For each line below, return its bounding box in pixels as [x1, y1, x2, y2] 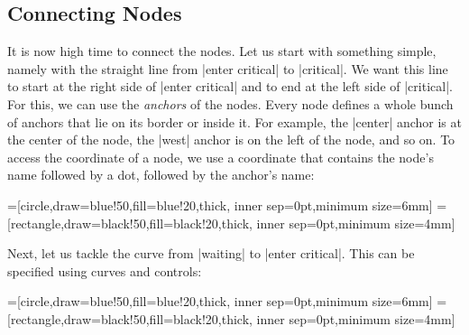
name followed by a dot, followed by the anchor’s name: [7, 165, 315, 184]
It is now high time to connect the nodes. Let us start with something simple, [7, 42, 437, 60]
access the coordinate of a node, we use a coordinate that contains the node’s [7, 147, 434, 166]
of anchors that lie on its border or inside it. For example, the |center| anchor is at [7, 112, 462, 131]
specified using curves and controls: [7, 261, 202, 280]
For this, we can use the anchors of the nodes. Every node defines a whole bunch [7, 94, 454, 113]
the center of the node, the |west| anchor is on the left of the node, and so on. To [7, 130, 455, 149]
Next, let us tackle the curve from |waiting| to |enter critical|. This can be [7, 244, 415, 263]
